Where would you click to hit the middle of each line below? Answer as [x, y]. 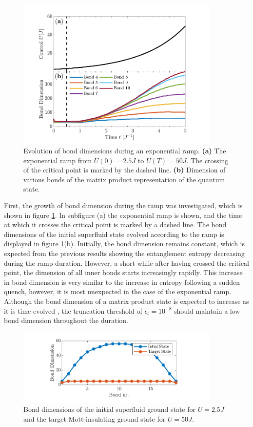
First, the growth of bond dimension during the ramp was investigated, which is [123, 205]
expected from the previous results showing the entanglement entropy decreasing [124, 253]
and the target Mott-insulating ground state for [95, 418]
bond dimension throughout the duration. [66, 320]
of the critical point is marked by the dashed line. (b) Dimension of [125, 170]
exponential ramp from [58, 160]
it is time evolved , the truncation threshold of [73, 310]
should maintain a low [207, 310]
